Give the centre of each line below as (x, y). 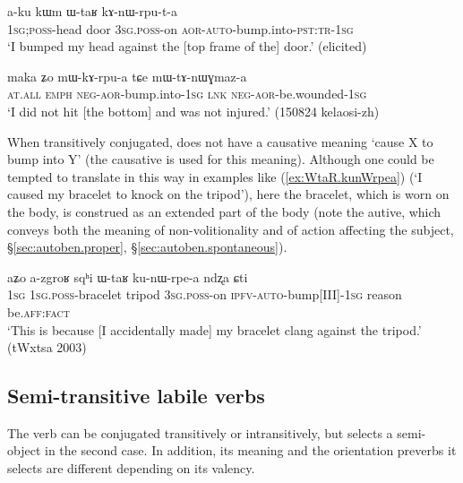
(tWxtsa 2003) (47, 347)
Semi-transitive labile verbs (136, 396)
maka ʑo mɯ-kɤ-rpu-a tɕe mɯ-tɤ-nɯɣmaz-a (127, 76)
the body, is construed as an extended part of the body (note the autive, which (224, 211)
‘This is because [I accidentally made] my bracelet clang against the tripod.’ (214, 329)
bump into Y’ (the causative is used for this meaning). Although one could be (221, 159)
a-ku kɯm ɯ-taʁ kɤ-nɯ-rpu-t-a (93, 11)
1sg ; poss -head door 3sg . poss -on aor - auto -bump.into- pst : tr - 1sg (180, 28)
